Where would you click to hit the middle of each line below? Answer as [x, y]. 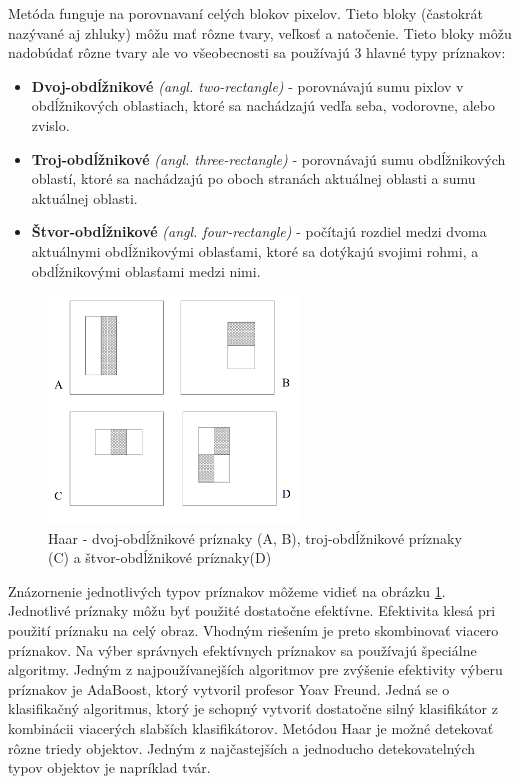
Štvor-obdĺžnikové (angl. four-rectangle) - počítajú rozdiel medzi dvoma [259, 231]
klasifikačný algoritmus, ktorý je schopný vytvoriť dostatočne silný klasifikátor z [253, 708]
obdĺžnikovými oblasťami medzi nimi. [146, 270]
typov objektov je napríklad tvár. [109, 767]
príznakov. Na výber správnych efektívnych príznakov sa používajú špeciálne [242, 649]
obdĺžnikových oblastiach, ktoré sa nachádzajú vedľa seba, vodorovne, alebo [263, 105]
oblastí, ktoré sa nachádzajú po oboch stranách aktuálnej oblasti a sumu [253, 178]
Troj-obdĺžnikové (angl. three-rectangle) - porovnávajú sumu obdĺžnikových [268, 158]
